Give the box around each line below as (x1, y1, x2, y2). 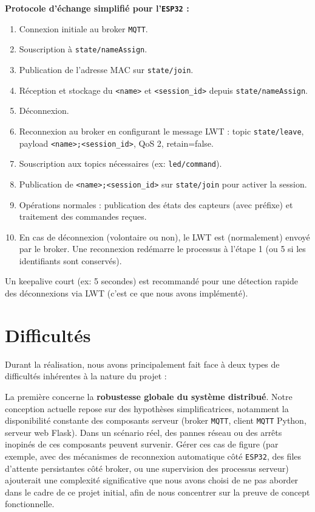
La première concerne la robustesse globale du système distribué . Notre (5, 390, 293, 402)
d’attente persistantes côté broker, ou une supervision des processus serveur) (5, 461, 289, 474)
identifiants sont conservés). (19, 254, 122, 267)
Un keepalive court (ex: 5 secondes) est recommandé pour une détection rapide (5, 275, 298, 287)
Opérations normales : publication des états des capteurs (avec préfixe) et (19, 198, 293, 211)
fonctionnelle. (5, 497, 55, 510)
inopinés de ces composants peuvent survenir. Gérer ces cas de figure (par (5, 438, 279, 451)
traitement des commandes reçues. (19, 210, 147, 223)
